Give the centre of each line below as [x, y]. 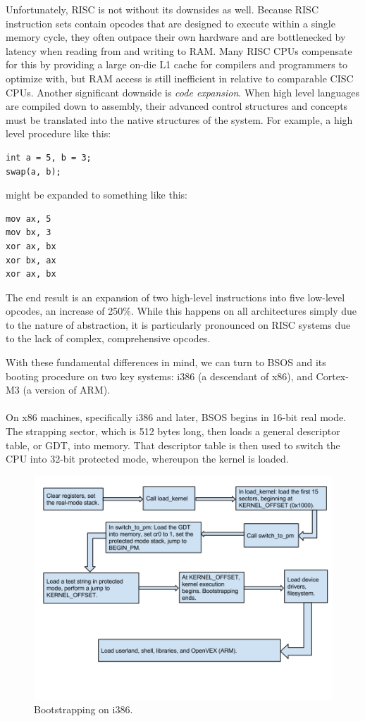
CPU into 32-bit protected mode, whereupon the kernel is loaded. [147, 459]
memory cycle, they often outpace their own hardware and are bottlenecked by [176, 37]
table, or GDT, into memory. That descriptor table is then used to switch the [173, 445]
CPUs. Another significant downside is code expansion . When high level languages [182, 92]
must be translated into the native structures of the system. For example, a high [179, 119]
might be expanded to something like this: [97, 195]
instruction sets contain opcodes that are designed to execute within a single [171, 23]
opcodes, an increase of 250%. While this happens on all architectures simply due [181, 311]
